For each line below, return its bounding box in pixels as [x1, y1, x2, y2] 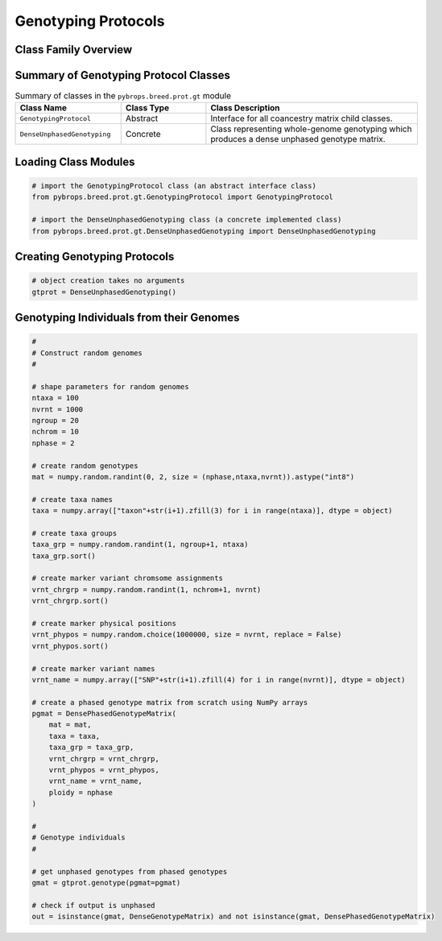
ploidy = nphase [48, 788, 113, 797]
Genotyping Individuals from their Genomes [14, 311, 240, 325]
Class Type [125, 102, 169, 114]
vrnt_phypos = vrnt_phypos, [48, 765, 160, 775]
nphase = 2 [31, 438, 75, 447]
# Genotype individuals [31, 833, 126, 842]
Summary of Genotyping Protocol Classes [14, 68, 231, 82]
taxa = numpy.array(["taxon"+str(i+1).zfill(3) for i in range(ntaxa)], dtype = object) [31, 506, 394, 516]
